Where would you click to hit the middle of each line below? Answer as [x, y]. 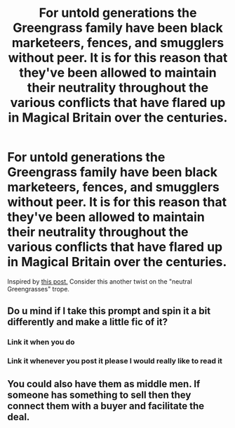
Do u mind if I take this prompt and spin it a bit [109, 311]
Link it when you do [41, 342]
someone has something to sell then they [99, 395]
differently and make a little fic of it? [88, 322]
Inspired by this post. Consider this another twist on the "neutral [100, 281]
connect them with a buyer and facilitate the [106, 406]
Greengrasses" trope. [39, 289]
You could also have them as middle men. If [104, 384]
